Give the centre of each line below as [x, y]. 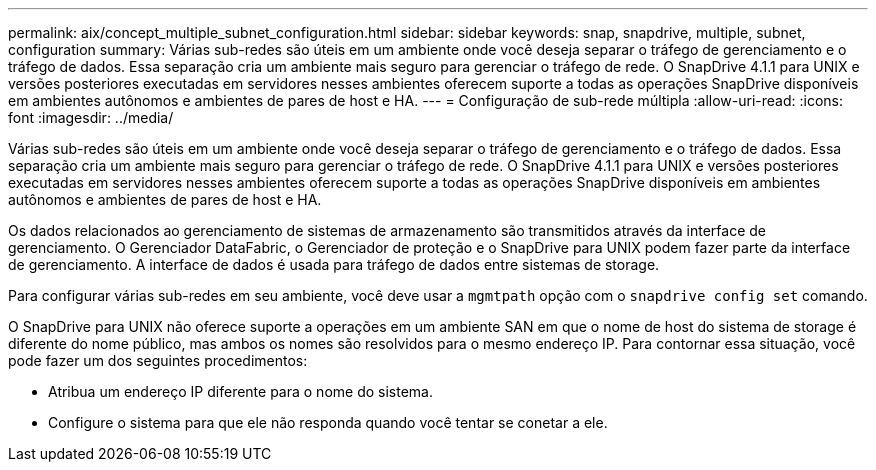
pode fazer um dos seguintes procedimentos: [158, 360]
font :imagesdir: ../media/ [91, 117]
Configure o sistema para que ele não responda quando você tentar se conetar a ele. [328, 422]
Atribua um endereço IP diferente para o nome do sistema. [240, 391]
